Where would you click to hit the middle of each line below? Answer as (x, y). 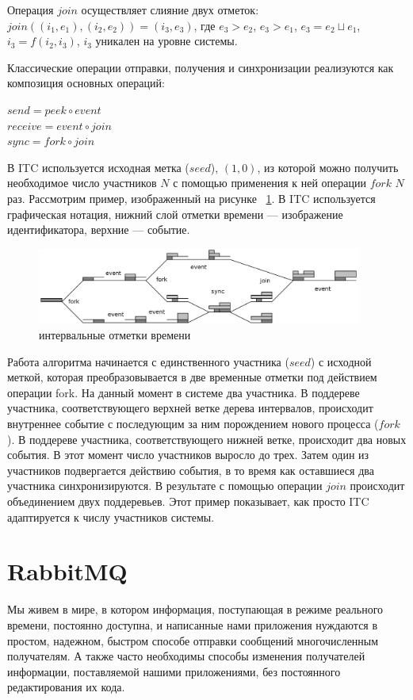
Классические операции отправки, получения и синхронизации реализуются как (201, 67)
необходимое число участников (82, 183)
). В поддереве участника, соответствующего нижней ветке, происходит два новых (207, 439)
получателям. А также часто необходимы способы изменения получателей (186, 656)
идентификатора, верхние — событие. (99, 230)
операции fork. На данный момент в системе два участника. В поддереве (184, 392)
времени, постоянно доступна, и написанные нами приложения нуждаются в (193, 624)
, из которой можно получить (328, 167)
